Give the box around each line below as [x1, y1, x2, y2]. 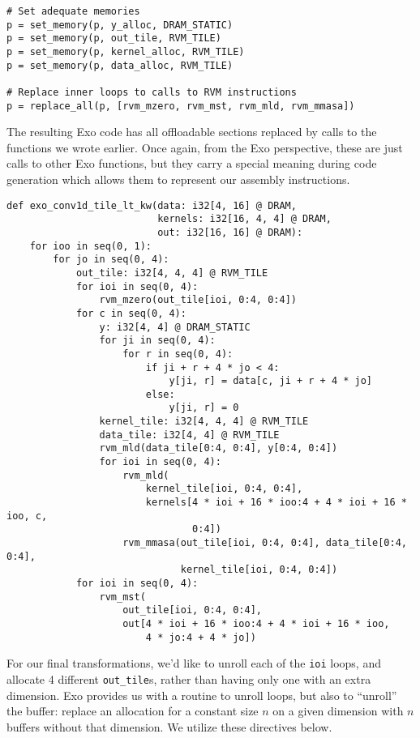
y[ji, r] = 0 [169, 402, 239, 414]
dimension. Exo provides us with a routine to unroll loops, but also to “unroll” [6, 686, 397, 703]
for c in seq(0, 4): [75, 307, 186, 319]
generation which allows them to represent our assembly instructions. [6, 171, 350, 188]
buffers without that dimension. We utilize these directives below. [6, 718, 332, 735]
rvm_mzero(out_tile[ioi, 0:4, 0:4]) [99, 294, 297, 306]
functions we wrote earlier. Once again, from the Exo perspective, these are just [6, 139, 403, 156]
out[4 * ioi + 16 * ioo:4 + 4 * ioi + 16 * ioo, [122, 617, 390, 629]
